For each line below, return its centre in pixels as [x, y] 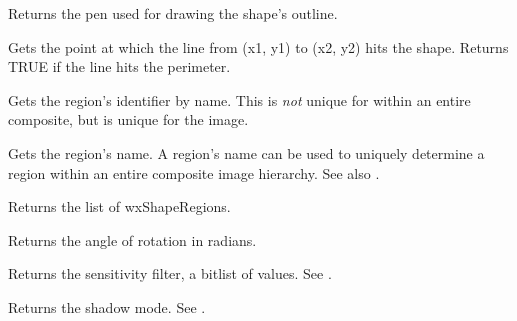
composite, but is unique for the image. [128, 119]
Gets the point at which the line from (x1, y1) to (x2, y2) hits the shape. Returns [258, 46]
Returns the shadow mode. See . [107, 306]
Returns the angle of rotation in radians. [132, 239]
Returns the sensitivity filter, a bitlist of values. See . [170, 273]
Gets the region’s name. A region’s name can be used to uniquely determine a [246, 152]
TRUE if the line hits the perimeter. [119, 66]
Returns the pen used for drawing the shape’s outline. [173, 13]
